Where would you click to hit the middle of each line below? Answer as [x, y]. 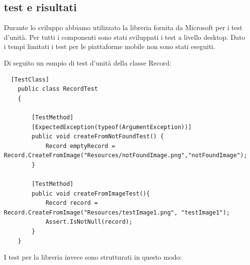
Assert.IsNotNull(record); [89, 222]
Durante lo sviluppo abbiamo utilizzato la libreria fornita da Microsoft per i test [123, 27]
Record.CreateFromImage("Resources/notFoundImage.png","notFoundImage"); [126, 156]
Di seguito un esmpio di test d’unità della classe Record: [88, 62]
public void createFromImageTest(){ [91, 193]
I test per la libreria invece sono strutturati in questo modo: [93, 257]
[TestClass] [30, 79]
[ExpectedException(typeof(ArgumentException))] [112, 127]
